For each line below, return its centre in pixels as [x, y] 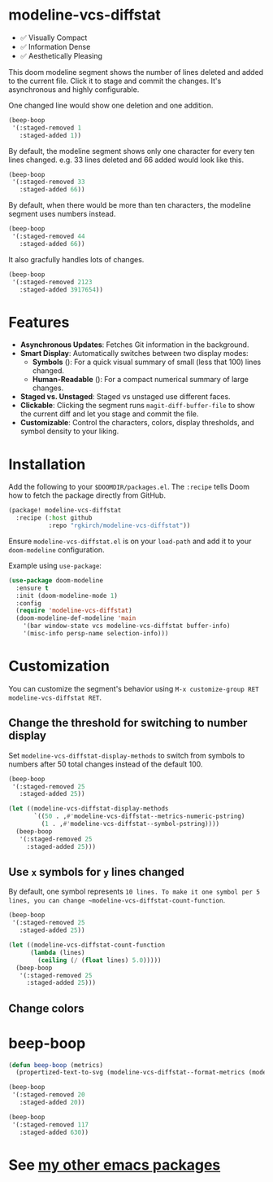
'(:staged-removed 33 [48, 182]
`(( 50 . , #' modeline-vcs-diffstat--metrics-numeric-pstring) [139, 816]
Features [39, 322]
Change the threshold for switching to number [128, 723]
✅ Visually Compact [54, 37]
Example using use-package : [55, 565]
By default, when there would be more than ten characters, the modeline [130, 205]
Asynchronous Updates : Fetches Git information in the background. [134, 345]
